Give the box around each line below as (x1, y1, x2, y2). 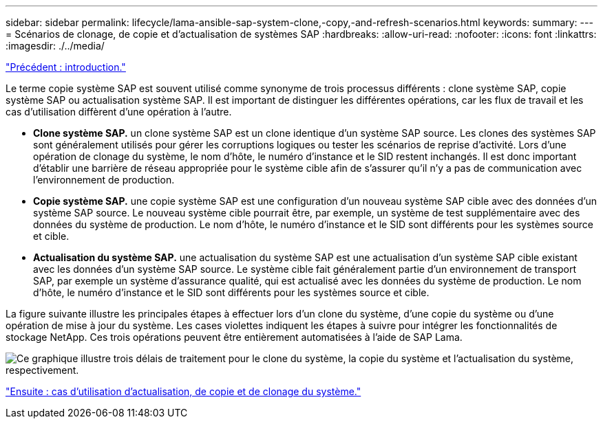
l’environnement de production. (33, 174, 175, 186)
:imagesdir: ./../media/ (6, 40, 105, 52)
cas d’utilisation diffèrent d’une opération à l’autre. (6, 106, 232, 118)
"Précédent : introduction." (6, 61, 126, 73)
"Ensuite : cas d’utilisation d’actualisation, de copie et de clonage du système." (6, 386, 361, 397)
